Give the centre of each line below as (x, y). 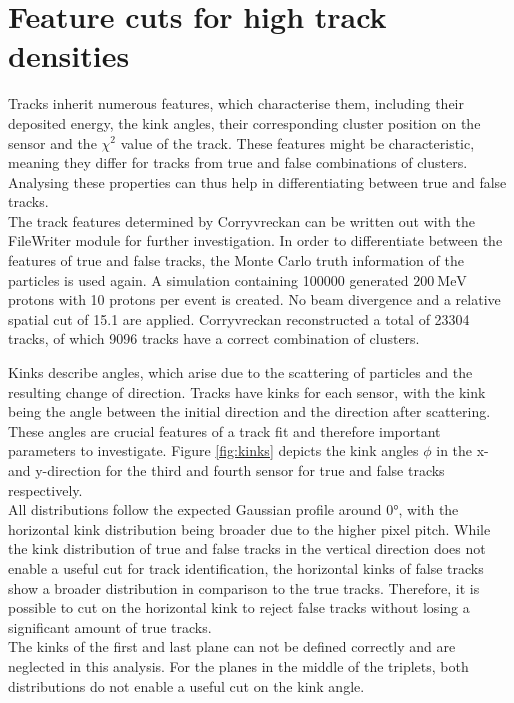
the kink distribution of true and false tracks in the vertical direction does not (247, 548)
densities (69, 55)
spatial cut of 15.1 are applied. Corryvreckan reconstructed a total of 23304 (239, 318)
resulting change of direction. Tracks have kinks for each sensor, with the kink (247, 391)
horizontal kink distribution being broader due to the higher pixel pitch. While (249, 528)
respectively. (45, 489)
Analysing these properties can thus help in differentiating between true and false (257, 181)
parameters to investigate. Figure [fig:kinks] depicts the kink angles (213, 450)
